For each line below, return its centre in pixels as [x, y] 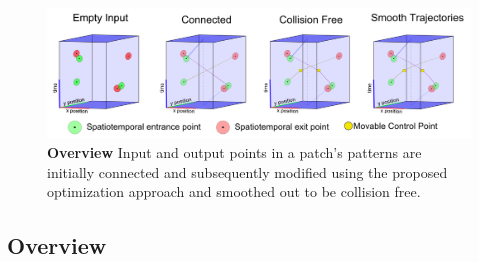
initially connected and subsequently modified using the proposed [247, 171]
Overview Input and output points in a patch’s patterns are [234, 152]
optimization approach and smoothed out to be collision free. [234, 191]
